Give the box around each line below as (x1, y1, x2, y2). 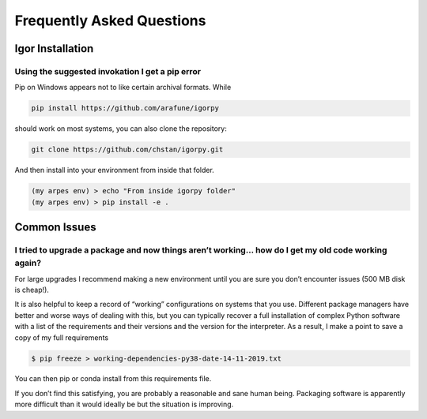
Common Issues (14, 221, 96, 234)
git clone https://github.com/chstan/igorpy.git (31, 145, 224, 154)
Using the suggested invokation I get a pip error (14, 65, 202, 77)
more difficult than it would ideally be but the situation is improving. (14, 399, 234, 410)
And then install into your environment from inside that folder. (14, 166, 215, 175)
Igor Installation (14, 42, 94, 55)
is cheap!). (14, 285, 49, 294)
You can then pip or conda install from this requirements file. (14, 374, 212, 383)
